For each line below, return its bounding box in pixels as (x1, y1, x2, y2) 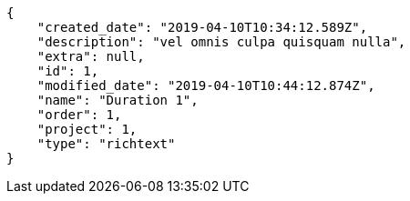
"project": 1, (36, 122, 138, 136)
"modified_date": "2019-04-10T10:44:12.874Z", (36, 78, 375, 93)
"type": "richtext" (36, 136, 176, 151)
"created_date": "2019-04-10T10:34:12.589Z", (36, 20, 368, 35)
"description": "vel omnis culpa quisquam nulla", (36, 35, 406, 49)
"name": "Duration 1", (36, 93, 199, 107)
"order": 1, (36, 107, 122, 122)
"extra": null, (36, 49, 145, 64)
